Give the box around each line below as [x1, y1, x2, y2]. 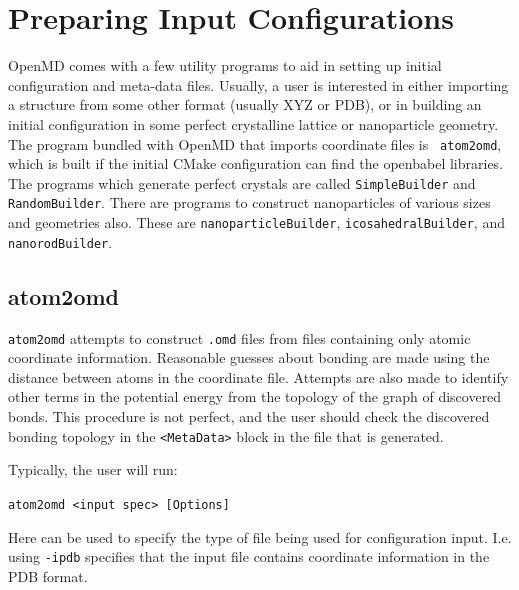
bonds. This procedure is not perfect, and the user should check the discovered [8, 406, 490, 427]
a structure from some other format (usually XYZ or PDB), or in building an [8, 94, 482, 115]
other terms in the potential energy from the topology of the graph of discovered [8, 386, 502, 407]
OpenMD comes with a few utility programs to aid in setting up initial [8, 55, 442, 76]
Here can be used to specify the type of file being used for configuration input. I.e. [8, 526, 512, 547]
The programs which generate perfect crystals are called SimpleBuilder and [8, 172, 476, 193]
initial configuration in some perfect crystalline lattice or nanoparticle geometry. [8, 113, 499, 134]
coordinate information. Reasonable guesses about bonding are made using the [8, 347, 490, 368]
